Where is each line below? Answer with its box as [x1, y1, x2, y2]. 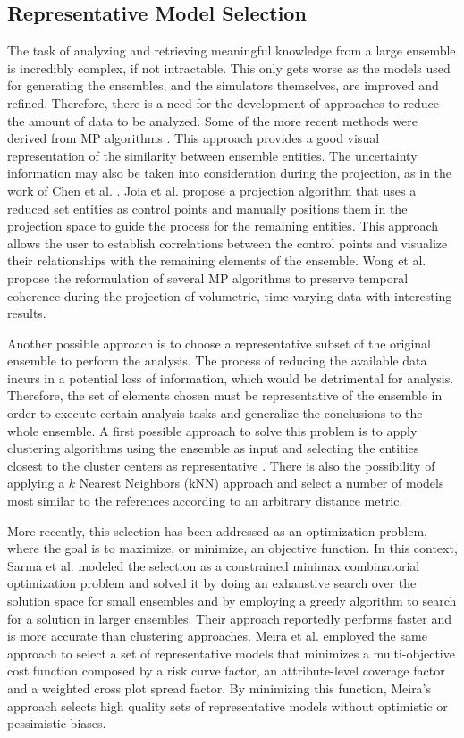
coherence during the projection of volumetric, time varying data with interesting [7, 286, 452, 305]
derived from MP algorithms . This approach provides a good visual [7, 129, 380, 147]
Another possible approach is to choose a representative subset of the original [7, 333, 431, 352]
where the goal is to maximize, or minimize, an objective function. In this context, [7, 539, 458, 558]
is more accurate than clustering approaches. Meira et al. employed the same [7, 626, 427, 645]
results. [7, 304, 46, 323]
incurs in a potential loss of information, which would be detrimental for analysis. [7, 368, 454, 387]
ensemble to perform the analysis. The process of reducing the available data [7, 351, 427, 370]
